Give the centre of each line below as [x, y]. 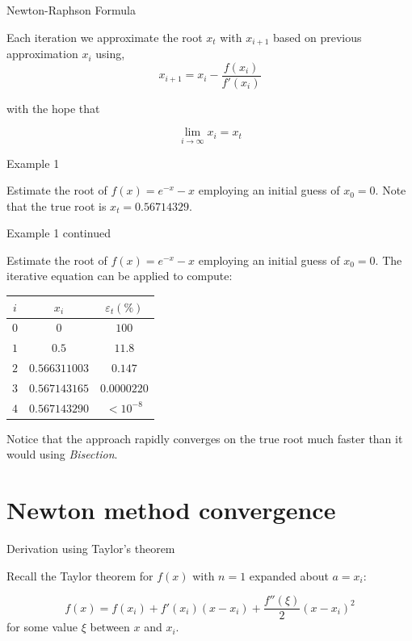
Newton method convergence [171, 510]
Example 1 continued [59, 233]
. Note [391, 190]
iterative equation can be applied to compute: [120, 276]
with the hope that [53, 108]
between [110, 627]
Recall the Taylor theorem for [80, 575]
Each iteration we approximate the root [105, 37]
